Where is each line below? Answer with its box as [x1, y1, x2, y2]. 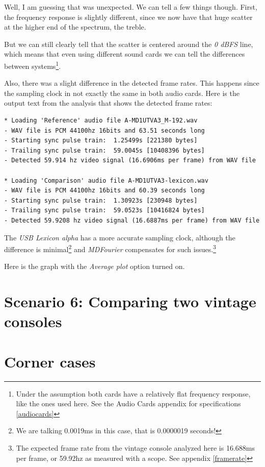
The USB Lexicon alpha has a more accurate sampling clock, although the [4, 232, 235, 242]
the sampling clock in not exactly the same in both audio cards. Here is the [4, 87, 240, 98]
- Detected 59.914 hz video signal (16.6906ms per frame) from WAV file [4, 157, 256, 164]
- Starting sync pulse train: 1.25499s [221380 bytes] [4, 137, 198, 144]
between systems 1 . [4, 59, 61, 71]
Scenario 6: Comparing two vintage [4, 291, 256, 312]
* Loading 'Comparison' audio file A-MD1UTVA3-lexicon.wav [4, 177, 208, 184]
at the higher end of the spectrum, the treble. [4, 21, 146, 32]
